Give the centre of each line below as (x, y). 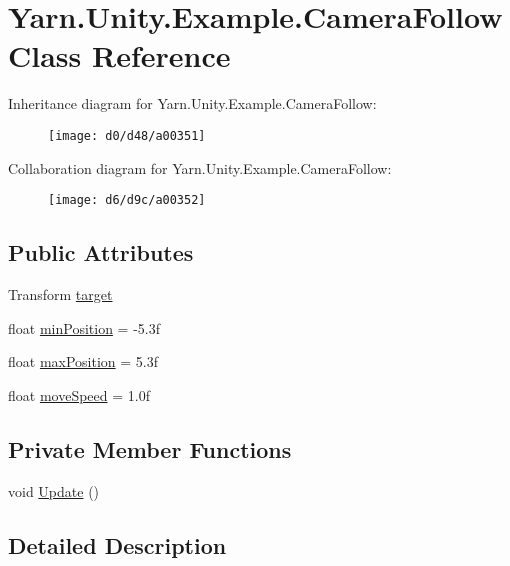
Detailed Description (117, 544)
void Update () (54, 490)
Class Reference (119, 55)
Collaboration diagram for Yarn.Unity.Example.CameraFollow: (200, 167)
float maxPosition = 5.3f (83, 361)
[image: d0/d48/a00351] (127, 135)
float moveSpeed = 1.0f (79, 394)
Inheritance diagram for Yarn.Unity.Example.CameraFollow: (192, 103)
